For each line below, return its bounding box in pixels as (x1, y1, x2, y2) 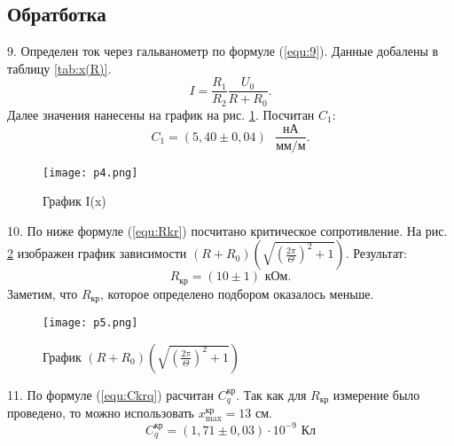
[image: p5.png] (43, 317, 138, 330)
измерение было (333, 385, 420, 403)
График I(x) (43, 192, 106, 210)
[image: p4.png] (43, 166, 138, 179)
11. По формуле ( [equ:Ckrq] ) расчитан (7, 385, 214, 403)
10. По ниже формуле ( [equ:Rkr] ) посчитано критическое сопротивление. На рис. (7, 221, 448, 239)
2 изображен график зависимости (7, 244, 187, 262)
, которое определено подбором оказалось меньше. (100, 284, 374, 302)
